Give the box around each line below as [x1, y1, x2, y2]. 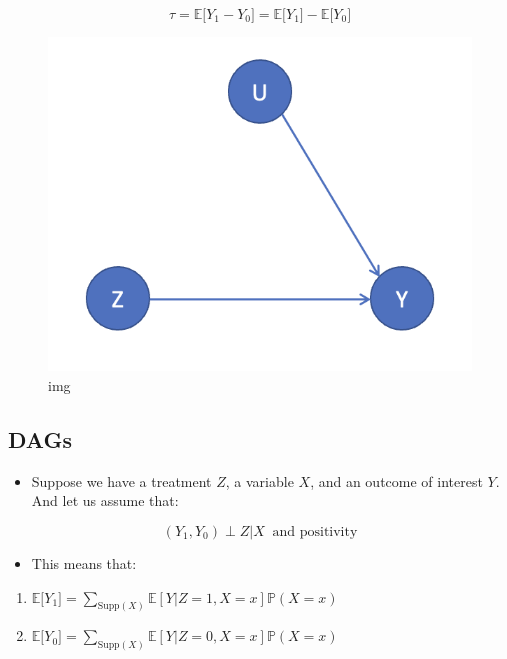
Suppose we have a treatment [31, 470, 212, 491]
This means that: [31, 553, 137, 574]
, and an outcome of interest [310, 470, 483, 491]
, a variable [225, 470, 294, 491]
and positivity [272, 525, 358, 540]
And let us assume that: [31, 490, 179, 511]
